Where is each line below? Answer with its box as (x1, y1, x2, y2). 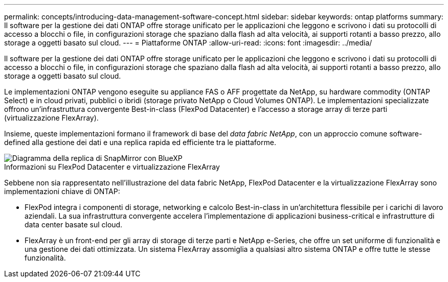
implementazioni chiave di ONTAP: (4, 187, 120, 196)
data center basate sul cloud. (25, 220, 123, 229)
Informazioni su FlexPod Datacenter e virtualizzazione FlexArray (4, 162, 220, 171)
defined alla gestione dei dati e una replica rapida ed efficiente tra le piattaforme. (4, 138, 276, 147)
